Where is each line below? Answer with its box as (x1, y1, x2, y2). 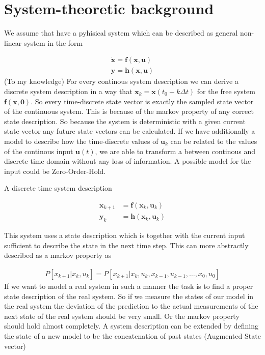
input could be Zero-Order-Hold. (4, 165, 106, 176)
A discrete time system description (4, 183, 112, 193)
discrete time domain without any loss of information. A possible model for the (4, 156, 251, 166)
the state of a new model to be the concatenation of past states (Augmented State (4, 331, 261, 341)
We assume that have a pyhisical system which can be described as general (4, 27, 238, 38)
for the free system (197, 85, 255, 96)
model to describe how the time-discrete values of (4, 135, 158, 146)
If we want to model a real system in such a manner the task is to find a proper (4, 281, 253, 291)
